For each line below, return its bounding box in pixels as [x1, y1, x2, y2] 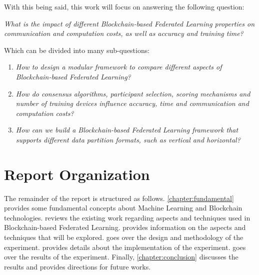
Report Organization [4, 163, 150, 184]
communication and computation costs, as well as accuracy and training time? [4, 28, 243, 38]
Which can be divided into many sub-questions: [4, 44, 150, 55]
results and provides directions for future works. [4, 261, 151, 271]
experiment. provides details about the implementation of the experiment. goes [4, 241, 246, 252]
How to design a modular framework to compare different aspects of [15, 61, 222, 72]
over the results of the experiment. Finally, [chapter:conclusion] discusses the [4, 251, 238, 262]
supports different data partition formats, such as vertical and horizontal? [15, 134, 240, 144]
